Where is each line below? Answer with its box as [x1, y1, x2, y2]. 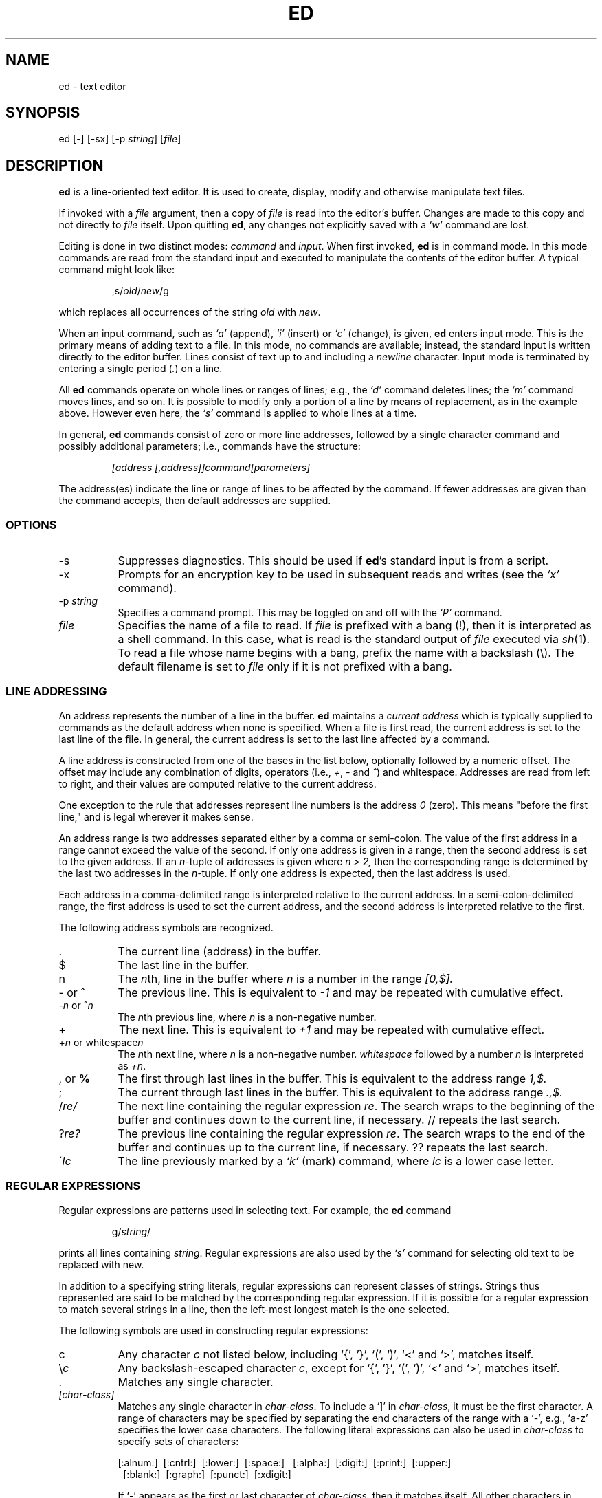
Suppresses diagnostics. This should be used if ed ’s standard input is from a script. [118, 554, 549, 568]
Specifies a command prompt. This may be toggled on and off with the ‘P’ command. [118, 607, 502, 619]
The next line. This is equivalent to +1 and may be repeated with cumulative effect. [118, 1022, 545, 1036]
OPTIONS [5, 517, 57, 532]
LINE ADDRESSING [5, 684, 107, 699]
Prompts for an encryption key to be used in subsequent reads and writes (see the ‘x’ [118, 567, 559, 582]
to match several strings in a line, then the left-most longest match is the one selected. [58, 1303, 449, 1315]
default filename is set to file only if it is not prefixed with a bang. [118, 660, 452, 674]
